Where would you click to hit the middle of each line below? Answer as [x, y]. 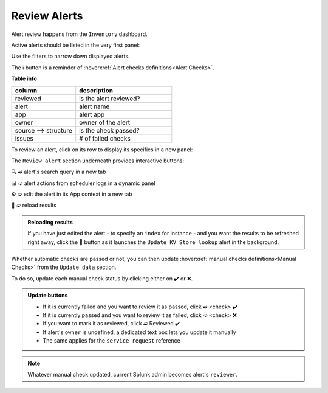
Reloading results [50, 222]
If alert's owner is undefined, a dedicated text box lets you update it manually [139, 332]
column [26, 90]
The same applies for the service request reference [111, 341]
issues [24, 138]
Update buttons [48, 296]
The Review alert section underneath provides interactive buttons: [98, 161]
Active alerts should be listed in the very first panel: [75, 45]
